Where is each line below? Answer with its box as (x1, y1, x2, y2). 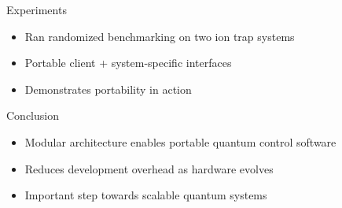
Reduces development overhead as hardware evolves (24, 160, 274, 176)
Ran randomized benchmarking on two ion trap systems (24, 28, 295, 44)
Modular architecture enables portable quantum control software (24, 133, 336, 150)
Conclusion (6, 107, 59, 124)
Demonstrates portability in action (24, 80, 192, 97)
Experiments (6, 2, 67, 17)
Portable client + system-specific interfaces (24, 54, 232, 71)
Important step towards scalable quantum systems (24, 187, 267, 203)
